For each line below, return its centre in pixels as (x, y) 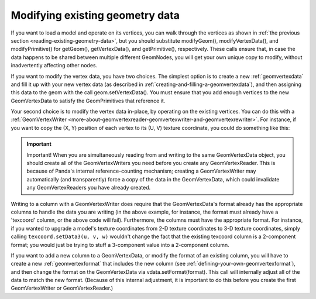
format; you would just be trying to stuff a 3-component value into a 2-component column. (120, 245)
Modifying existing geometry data (95, 15)
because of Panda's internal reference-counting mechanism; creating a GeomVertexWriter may (141, 171)
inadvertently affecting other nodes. (54, 66)
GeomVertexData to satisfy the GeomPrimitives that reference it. (88, 101)
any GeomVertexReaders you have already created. (89, 188)
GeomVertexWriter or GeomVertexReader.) (62, 288)
